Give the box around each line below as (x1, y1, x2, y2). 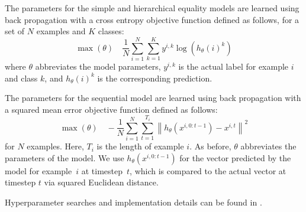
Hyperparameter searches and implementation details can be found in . (5, 195, 262, 208)
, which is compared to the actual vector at (130, 164, 286, 177)
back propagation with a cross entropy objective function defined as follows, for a (5, 13, 299, 25)
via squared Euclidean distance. (44, 176, 159, 188)
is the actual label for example (178, 60, 289, 72)
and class (5, 71, 38, 84)
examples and (36, 25, 86, 37)
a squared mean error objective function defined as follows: (5, 103, 218, 115)
